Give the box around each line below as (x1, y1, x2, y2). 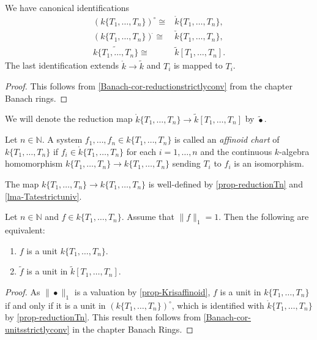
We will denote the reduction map (5, 112, 133, 125)
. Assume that (121, 210, 174, 223)
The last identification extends (5, 59, 119, 72)
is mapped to (173, 59, 223, 72)
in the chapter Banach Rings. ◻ (72, 322, 193, 335)
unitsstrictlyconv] (5, 322, 70, 335)
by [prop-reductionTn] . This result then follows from (5, 311, 201, 323)
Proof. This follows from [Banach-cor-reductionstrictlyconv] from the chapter (5, 80, 293, 93)
